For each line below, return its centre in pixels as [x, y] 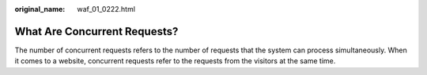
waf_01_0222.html [106, 9]
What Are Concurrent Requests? [96, 31]
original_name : [40, 9]
